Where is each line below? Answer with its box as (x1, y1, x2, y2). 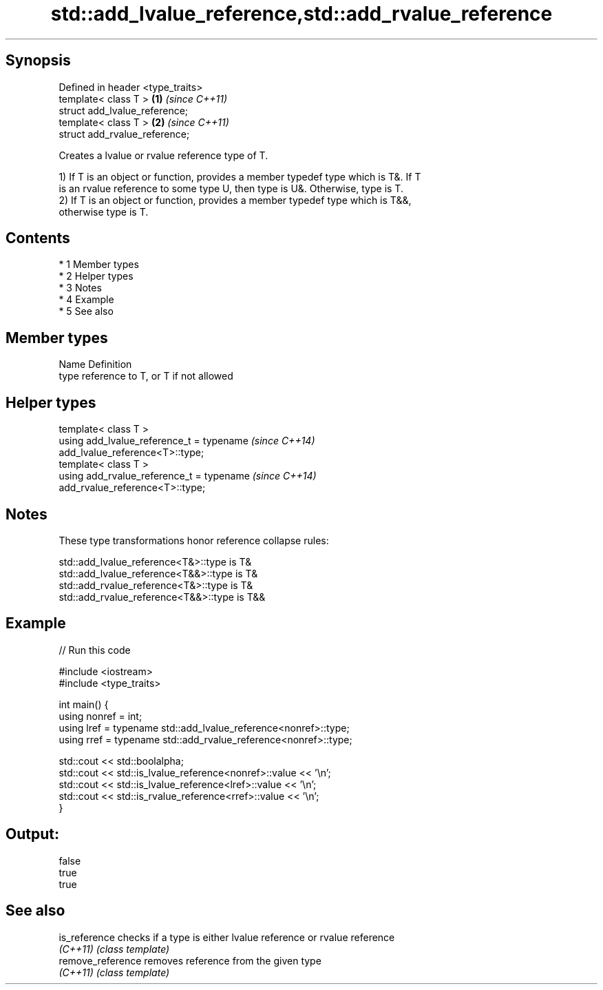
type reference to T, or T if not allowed (59, 370, 233, 382)
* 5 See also (59, 305, 114, 318)
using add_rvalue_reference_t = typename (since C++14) (59, 470, 317, 482)
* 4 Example (59, 293, 114, 306)
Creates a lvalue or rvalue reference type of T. (59, 149, 268, 161)
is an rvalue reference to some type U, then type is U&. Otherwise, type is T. (59, 182, 403, 194)
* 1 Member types (59, 258, 139, 271)
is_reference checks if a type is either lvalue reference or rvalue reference (59, 931, 395, 943)
